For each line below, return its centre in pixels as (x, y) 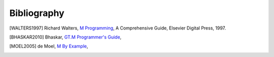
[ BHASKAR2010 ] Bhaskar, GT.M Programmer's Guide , (65, 37)
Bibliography (37, 13)
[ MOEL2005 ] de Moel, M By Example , (49, 46)
